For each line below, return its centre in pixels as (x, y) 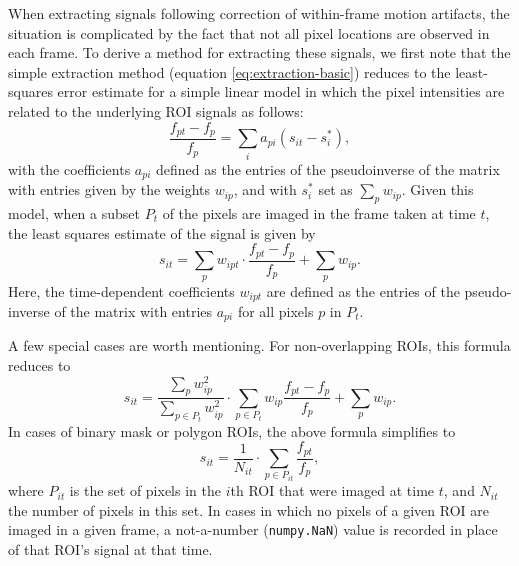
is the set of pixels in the (145, 490)
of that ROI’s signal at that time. (110, 548)
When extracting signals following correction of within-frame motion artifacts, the (259, 13)
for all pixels (275, 310)
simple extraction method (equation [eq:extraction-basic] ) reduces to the (229, 71)
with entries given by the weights (109, 189)
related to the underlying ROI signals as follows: (156, 110)
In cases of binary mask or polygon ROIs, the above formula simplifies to (232, 430)
